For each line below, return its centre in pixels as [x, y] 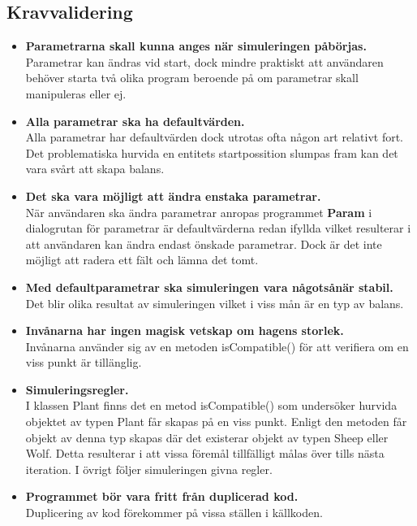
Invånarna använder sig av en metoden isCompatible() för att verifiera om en [217, 346]
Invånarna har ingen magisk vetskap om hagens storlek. [185, 330]
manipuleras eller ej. [76, 93]
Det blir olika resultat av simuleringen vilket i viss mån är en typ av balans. [215, 303]
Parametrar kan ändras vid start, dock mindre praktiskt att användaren [204, 61]
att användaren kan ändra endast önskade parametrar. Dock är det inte [204, 243]
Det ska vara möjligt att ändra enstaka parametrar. [173, 196]
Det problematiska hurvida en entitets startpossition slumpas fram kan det [212, 152]
